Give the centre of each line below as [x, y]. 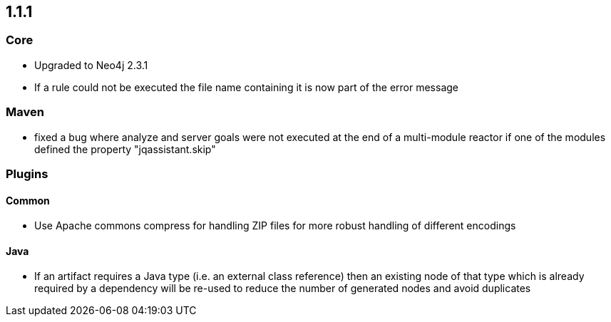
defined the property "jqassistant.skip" [125, 149]
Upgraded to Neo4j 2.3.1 [91, 65]
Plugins [27, 173]
